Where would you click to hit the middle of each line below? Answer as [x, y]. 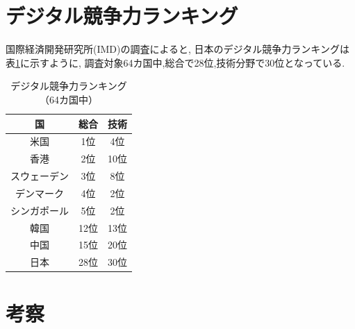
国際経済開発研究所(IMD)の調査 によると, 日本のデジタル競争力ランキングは [177, 49]
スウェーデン [40, 176]
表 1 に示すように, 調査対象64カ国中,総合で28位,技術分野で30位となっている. [175, 62]
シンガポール [40, 210]
